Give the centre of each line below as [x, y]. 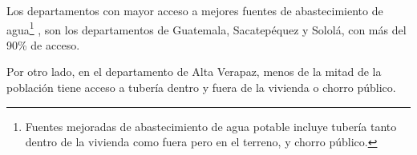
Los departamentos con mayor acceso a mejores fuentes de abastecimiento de [195, 10]
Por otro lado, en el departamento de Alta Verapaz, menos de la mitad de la [194, 72]
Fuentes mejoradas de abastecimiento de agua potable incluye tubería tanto [211, 126]
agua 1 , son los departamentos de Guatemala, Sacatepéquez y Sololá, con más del [206, 28]
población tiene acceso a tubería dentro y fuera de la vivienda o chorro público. [201, 87]
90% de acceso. [43, 44]
